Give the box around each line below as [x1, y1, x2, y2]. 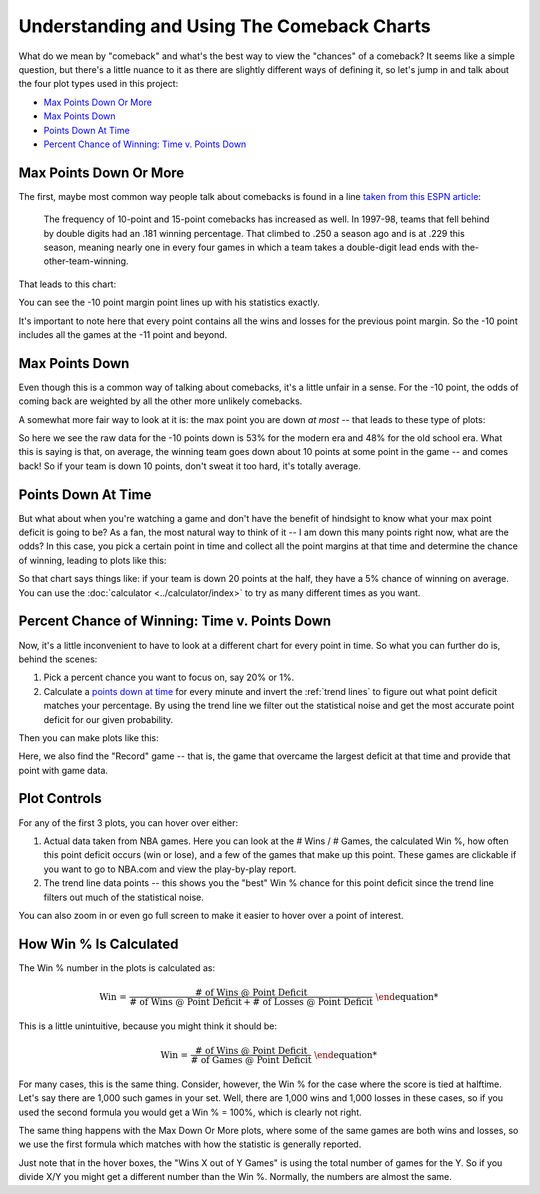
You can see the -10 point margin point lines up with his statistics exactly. [18, 296, 320, 309]
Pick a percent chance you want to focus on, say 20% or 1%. [43, 671, 295, 684]
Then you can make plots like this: [18, 731, 159, 744]
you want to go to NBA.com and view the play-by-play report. [43, 863, 297, 875]
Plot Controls [18, 790, 102, 807]
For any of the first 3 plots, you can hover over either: [18, 816, 239, 829]
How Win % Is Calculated [18, 935, 179, 952]
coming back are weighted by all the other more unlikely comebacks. [18, 395, 303, 407]
